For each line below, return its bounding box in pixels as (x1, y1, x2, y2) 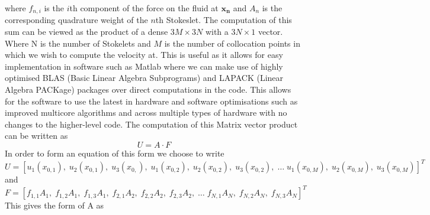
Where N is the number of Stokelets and (5, 37, 151, 49)
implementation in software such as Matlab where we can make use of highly (5, 60, 283, 72)
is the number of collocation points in (164, 37, 300, 49)
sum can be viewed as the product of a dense (5, 25, 168, 38)
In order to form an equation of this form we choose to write (5, 146, 224, 159)
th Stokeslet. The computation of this (155, 14, 292, 26)
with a (205, 25, 229, 38)
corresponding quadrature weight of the (5, 14, 148, 26)
